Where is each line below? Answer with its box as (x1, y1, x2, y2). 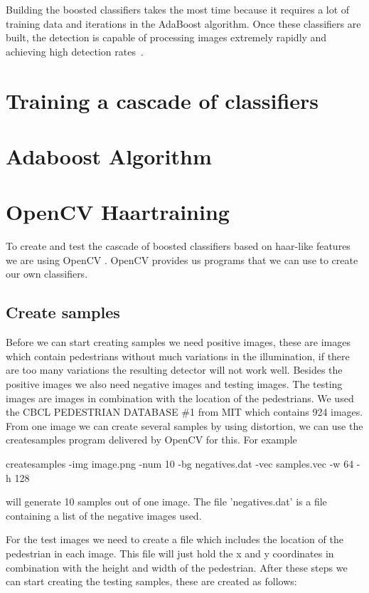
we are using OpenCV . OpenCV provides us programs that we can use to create (6, 252, 358, 267)
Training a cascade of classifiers (6, 85, 319, 115)
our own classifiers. (6, 266, 88, 281)
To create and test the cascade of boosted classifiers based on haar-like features (6, 238, 351, 253)
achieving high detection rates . (6, 43, 144, 58)
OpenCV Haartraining (6, 197, 230, 226)
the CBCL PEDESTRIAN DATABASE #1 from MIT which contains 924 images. (6, 404, 363, 419)
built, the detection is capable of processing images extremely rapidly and (6, 30, 327, 45)
